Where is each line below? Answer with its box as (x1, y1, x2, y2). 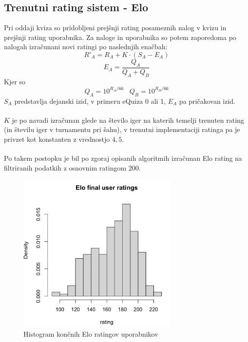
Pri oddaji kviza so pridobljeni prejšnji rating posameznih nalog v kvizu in (4, 22, 227, 33)
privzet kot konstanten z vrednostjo (4, 133, 110, 144)
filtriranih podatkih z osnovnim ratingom (4, 162, 127, 172)
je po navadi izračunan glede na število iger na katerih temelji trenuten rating (12, 114, 244, 125)
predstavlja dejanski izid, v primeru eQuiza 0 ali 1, (14, 95, 166, 106)
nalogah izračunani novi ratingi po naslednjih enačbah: (4, 41, 168, 52)
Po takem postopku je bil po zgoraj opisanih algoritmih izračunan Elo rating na (4, 153, 242, 163)
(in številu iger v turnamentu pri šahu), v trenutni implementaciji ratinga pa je (4, 124, 240, 134)
